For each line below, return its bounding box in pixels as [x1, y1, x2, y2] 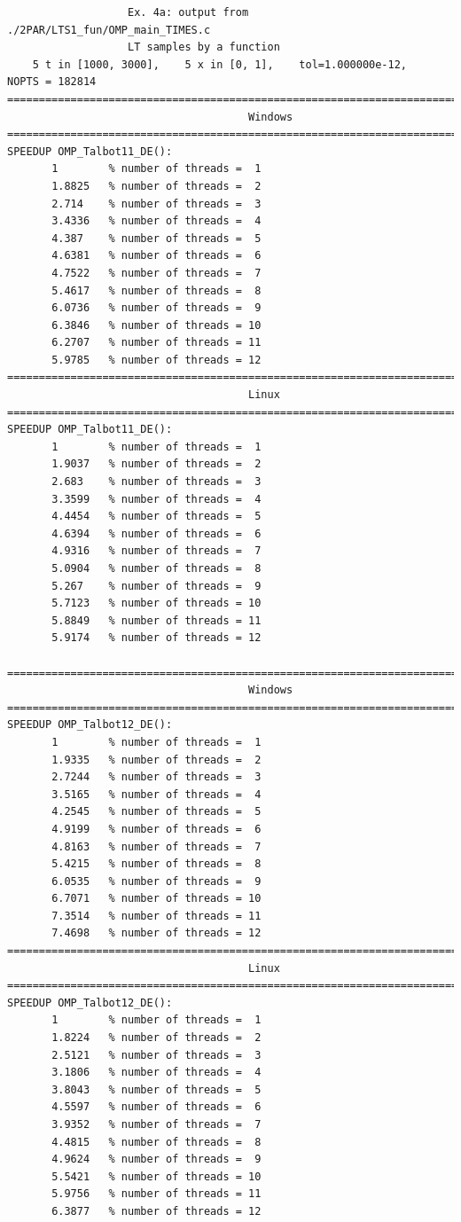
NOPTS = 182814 [7, 75, 97, 89]
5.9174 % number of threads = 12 [51, 631, 262, 645]
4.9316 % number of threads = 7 [51, 544, 262, 558]
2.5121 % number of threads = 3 [51, 1048, 262, 1061]
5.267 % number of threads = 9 [51, 579, 262, 592]
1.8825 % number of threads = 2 [51, 179, 262, 192]
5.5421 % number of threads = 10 [51, 1170, 262, 1183]
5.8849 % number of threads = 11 [51, 614, 262, 627]
